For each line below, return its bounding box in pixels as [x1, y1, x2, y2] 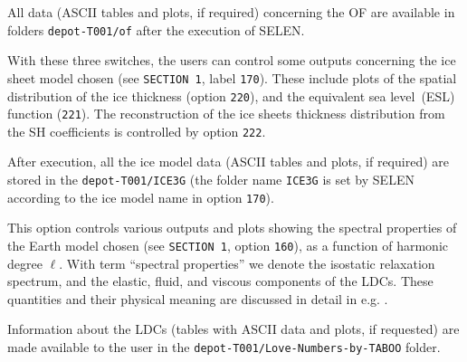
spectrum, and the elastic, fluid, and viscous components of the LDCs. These [7, 271, 434, 291]
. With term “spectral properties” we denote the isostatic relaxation [59, 253, 435, 272]
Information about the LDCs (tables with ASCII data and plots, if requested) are [7, 319, 460, 338]
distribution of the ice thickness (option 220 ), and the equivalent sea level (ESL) [7, 86, 455, 105]
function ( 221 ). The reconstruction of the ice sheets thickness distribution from [7, 104, 445, 123]
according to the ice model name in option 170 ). [7, 187, 274, 206]
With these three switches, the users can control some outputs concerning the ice [7, 51, 456, 70]
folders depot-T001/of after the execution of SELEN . [7, 20, 305, 39]
